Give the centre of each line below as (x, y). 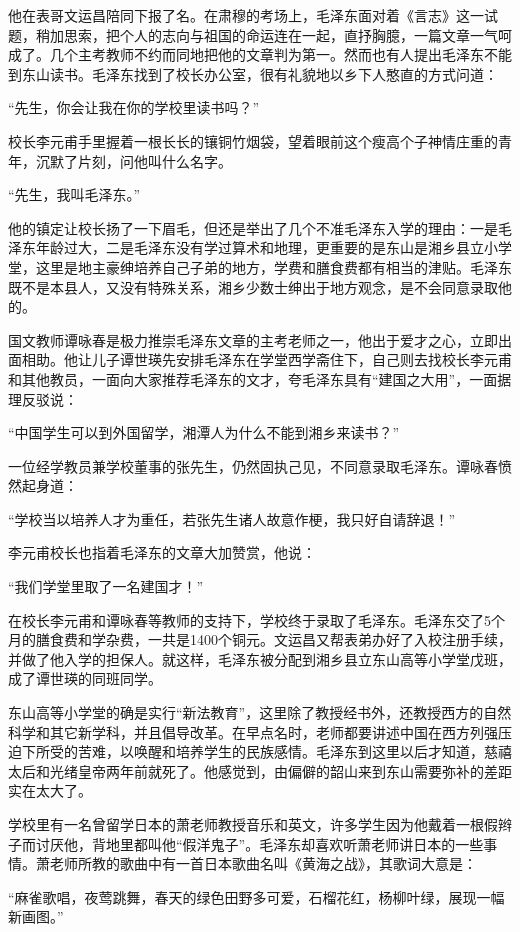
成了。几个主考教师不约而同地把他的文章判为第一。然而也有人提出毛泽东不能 (260, 54)
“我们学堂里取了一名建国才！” (106, 586)
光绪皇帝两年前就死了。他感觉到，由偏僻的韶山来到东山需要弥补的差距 (280, 770)
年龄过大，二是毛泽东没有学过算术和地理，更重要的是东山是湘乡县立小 (266, 247)
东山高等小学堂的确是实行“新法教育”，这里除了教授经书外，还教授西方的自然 (260, 712)
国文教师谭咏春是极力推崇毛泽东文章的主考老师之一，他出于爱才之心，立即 (253, 339)
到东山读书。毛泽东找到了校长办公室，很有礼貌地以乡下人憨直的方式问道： (253, 73)
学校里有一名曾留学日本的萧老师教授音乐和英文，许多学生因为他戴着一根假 (253, 824)
